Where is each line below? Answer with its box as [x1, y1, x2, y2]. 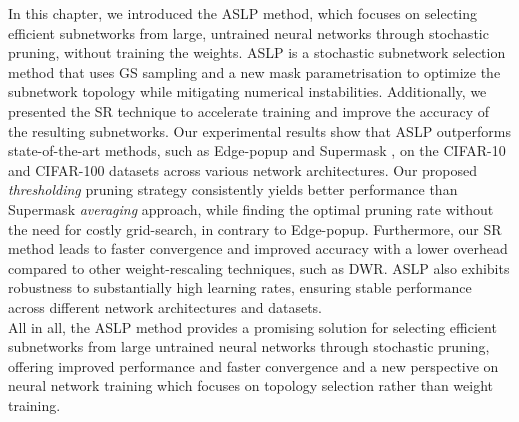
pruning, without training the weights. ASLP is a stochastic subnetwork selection [8, 42, 506, 63]
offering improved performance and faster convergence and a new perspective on [8, 355, 499, 376]
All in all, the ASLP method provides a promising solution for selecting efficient [8, 316, 497, 337]
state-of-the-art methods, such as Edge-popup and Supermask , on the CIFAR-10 [8, 140, 506, 161]
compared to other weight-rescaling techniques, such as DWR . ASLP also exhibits [8, 257, 510, 278]
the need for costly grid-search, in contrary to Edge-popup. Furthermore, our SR [8, 218, 502, 239]
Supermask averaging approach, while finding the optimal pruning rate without [8, 198, 494, 219]
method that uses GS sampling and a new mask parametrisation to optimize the [8, 61, 501, 82]
